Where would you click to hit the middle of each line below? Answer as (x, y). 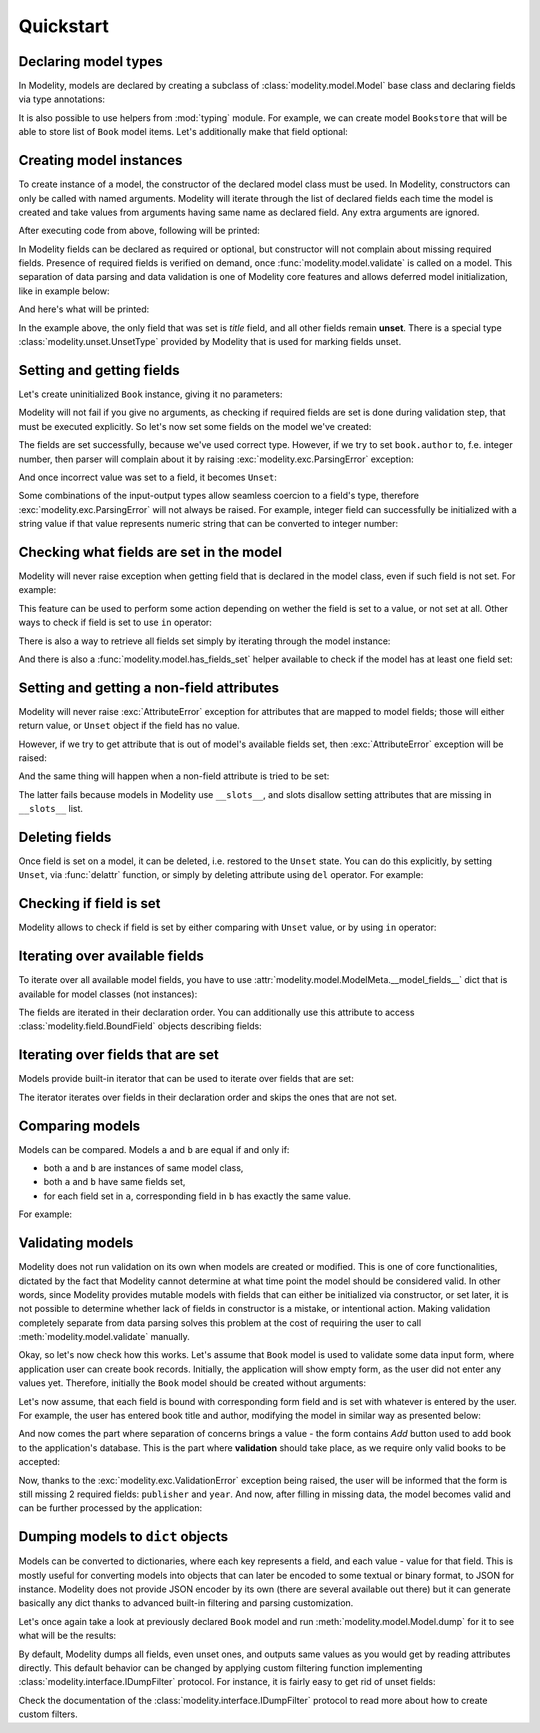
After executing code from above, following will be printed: (139, 231)
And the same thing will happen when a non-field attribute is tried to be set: (174, 776)
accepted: (39, 1462)
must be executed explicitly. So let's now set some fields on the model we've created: (195, 426)
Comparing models (79, 1125)
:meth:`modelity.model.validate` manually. (104, 1337)
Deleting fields (65, 837)
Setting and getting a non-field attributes (149, 687)
